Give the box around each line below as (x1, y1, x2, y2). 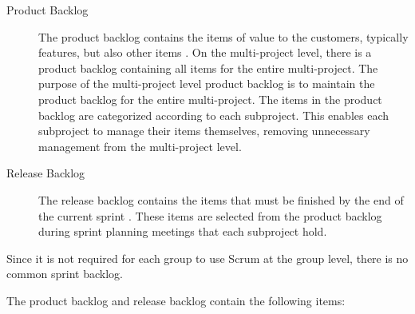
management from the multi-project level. (38, 137, 242, 154)
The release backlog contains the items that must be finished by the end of (38, 191, 404, 208)
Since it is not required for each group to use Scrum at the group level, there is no (6, 249, 409, 266)
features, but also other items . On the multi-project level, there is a (38, 44, 372, 61)
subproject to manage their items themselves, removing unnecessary (38, 122, 370, 139)
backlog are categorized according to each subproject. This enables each (38, 106, 389, 123)
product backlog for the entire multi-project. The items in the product (38, 90, 382, 107)
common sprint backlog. (6, 265, 123, 282)
